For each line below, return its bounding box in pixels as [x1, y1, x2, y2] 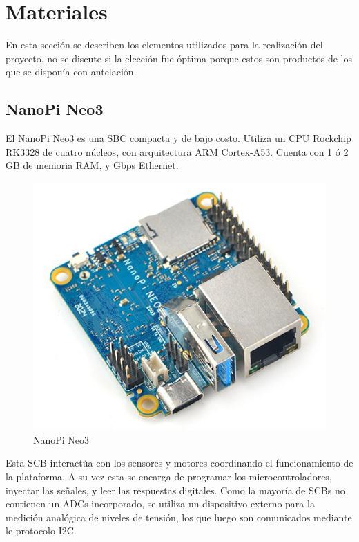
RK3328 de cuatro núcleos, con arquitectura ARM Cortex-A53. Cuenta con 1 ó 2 [6, 144, 349, 159]
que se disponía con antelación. [6, 64, 137, 79]
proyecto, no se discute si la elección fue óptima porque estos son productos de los [6, 51, 352, 65]
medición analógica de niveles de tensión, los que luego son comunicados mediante [6, 509, 352, 524]
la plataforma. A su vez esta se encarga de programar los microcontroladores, [6, 469, 332, 484]
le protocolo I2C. [6, 523, 77, 538]
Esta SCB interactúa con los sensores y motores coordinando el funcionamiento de [6, 455, 353, 470]
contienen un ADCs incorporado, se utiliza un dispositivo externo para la [6, 496, 315, 511]
